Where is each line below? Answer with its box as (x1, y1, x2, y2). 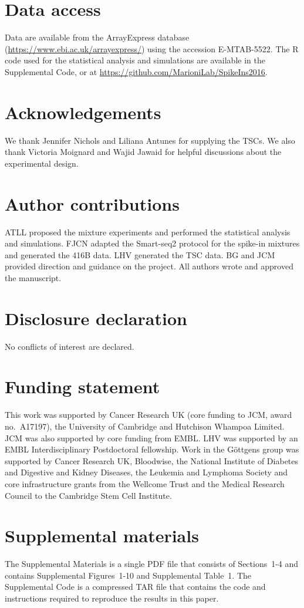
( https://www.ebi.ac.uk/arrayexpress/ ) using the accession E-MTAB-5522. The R (5, 42, 299, 55)
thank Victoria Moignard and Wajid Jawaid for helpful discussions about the (5, 146, 282, 158)
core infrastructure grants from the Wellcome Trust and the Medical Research (5, 477, 285, 489)
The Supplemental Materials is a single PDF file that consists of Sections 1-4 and (5, 558, 299, 570)
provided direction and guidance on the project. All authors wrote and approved (5, 260, 293, 272)
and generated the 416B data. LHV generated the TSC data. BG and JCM (5, 248, 275, 261)
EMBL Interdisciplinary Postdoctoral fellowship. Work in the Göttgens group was (5, 443, 299, 455)
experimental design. (5, 157, 79, 169)
